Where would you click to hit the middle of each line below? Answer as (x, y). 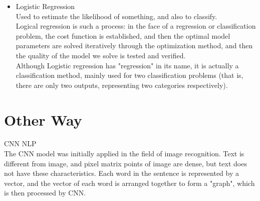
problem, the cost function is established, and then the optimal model (123, 35)
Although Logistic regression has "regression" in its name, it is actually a (127, 65)
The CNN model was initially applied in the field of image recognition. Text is (124, 154)
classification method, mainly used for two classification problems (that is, (129, 75)
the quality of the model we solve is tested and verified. (101, 55)
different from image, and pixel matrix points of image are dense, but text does (125, 163)
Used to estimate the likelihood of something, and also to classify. (116, 16)
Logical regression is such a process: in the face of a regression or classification (136, 26)
